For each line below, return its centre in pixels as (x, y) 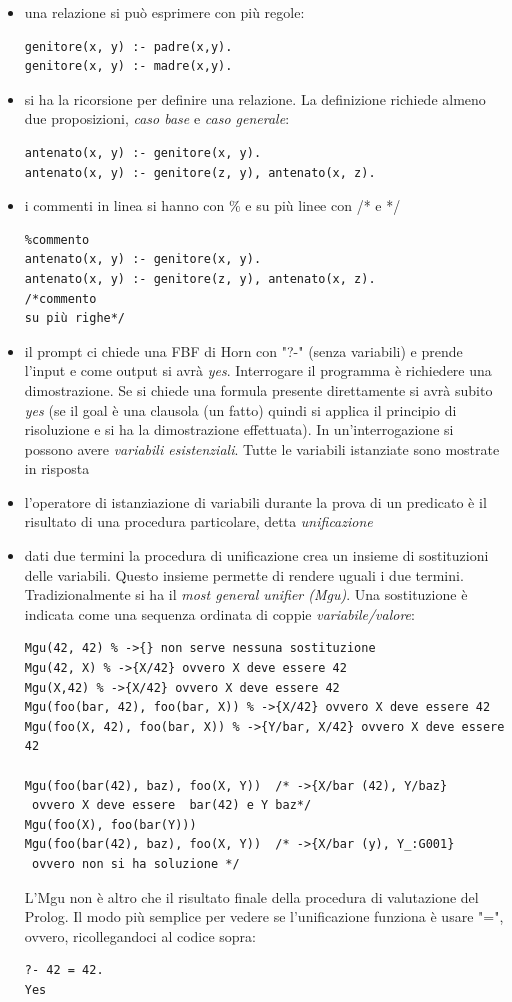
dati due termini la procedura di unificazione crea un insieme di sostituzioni (256, 555)
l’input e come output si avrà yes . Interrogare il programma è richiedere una (258, 370)
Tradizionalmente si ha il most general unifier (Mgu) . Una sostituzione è (246, 594)
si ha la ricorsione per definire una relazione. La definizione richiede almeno (255, 98)
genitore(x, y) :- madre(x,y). (128, 66)
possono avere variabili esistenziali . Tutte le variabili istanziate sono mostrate (262, 448)
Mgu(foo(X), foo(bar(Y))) (110, 824)
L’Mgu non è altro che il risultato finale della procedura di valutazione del (251, 896)
